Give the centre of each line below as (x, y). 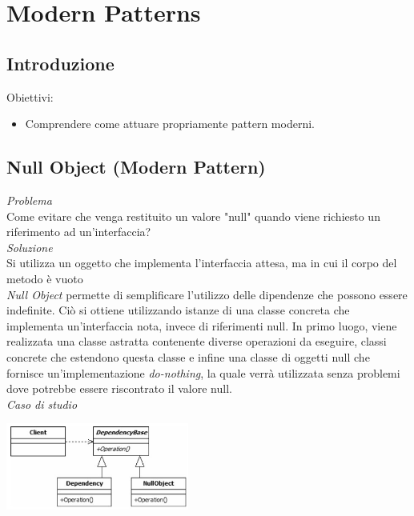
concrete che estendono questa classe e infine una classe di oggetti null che (188, 356)
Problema (29, 200)
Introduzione (60, 63)
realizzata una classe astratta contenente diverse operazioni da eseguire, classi (197, 341)
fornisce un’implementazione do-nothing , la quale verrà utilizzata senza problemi (203, 372)
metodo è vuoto (45, 278)
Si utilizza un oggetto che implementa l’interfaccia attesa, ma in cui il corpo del (202, 263)
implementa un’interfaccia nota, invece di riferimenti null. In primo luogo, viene (202, 325)
